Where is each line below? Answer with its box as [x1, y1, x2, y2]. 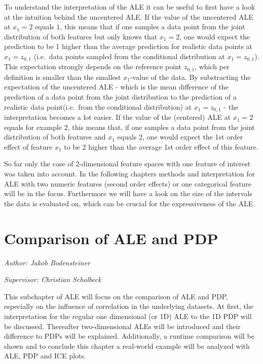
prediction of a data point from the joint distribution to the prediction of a [4, 92, 237, 102]
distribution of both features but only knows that [4, 31, 158, 41]
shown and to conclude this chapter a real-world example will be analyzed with [4, 340, 250, 351]
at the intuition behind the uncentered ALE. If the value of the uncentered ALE [4, 11, 253, 22]
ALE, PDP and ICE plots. [4, 350, 86, 361]
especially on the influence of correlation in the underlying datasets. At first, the [4, 301, 254, 311]
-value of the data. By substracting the [130, 71, 251, 82]
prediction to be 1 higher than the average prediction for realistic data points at [4, 41, 253, 52]
